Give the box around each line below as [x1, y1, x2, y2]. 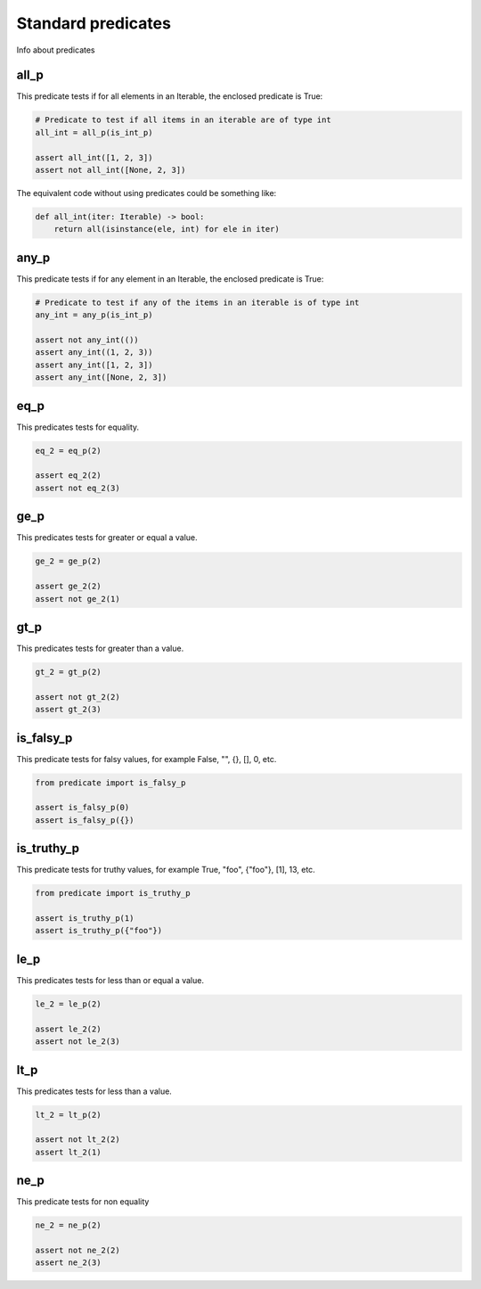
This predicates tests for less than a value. [16, 1086, 173, 1096]
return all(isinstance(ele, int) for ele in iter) [53, 224, 280, 234]
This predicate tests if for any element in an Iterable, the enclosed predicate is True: [16, 273, 324, 284]
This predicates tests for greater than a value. [16, 643, 184, 653]
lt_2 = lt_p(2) [35, 1110, 102, 1120]
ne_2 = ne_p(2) [35, 1220, 102, 1230]
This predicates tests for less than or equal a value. [16, 974, 205, 985]
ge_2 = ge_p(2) [35, 556, 102, 566]
